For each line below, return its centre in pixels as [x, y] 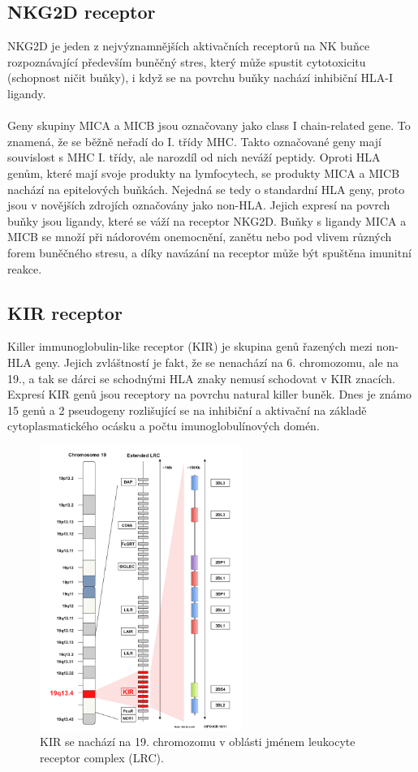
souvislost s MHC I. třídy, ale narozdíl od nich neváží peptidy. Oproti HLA [194, 157]
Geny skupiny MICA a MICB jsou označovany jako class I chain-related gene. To [209, 125]
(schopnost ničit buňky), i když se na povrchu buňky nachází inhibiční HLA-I [200, 78]
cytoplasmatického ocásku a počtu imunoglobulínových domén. [164, 426]
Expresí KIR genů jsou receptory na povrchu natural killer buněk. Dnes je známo [210, 394]
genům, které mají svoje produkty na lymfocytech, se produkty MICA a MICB [204, 173]
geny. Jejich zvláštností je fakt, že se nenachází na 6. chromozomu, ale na [217, 362]
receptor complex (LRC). [102, 757]
